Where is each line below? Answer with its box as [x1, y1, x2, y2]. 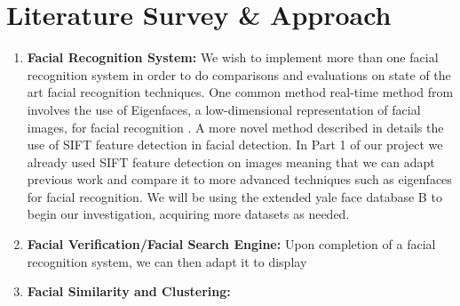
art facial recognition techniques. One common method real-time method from [27, 83, 454, 101]
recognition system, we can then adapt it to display [27, 252, 307, 270]
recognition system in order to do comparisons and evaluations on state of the [27, 65, 451, 84]
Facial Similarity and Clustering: [27, 282, 231, 301]
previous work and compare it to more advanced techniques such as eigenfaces [27, 170, 452, 189]
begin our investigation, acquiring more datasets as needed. [27, 205, 350, 223]
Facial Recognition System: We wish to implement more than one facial [27, 48, 439, 67]
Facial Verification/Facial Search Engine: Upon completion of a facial [27, 235, 436, 254]
